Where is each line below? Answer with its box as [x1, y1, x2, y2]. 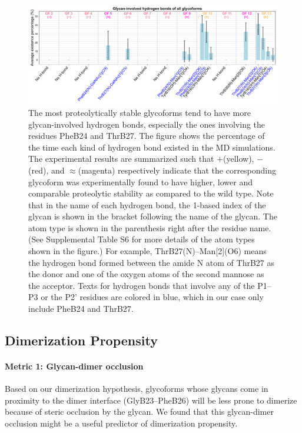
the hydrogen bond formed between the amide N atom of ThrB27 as [28, 256, 275, 268]
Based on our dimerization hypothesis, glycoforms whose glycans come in [5, 382, 268, 395]
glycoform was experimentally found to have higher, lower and [28, 175, 253, 188]
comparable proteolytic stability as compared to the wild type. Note [28, 187, 274, 199]
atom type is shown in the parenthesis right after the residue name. [28, 221, 271, 234]
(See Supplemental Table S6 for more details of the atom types [28, 233, 255, 245]
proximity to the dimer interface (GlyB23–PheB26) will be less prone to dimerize [5, 394, 297, 406]
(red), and [28, 164, 65, 176]
